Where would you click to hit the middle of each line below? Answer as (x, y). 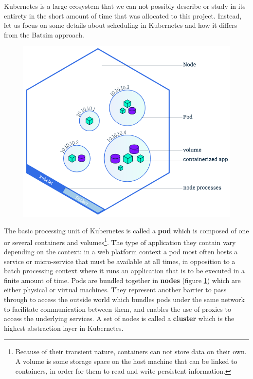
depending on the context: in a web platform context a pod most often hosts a (121, 252)
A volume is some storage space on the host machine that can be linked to (126, 361)
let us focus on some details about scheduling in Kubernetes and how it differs (121, 25)
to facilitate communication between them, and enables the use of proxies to (117, 309)
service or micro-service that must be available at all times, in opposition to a (120, 261)
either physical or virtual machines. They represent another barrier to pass (115, 290)
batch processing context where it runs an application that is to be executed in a (125, 271)
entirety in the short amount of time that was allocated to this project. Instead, (123, 15)
